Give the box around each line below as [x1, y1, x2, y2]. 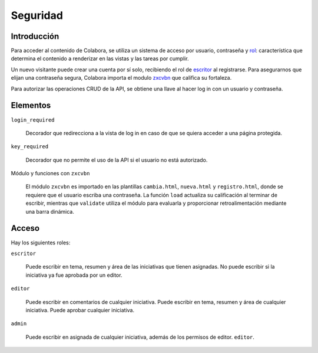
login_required [11, 116, 55, 123]
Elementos [11, 100, 51, 110]
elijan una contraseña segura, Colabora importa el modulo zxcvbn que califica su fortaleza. [11, 74, 232, 81]
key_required [11, 143, 49, 150]
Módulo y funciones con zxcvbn [11, 170, 90, 177]
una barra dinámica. [25, 208, 75, 215]
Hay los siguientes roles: [11, 239, 71, 246]
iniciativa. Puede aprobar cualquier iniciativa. [25, 306, 135, 313]
